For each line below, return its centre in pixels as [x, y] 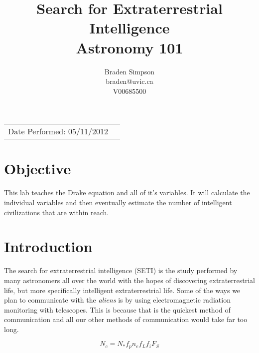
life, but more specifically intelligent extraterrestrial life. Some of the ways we [122, 290]
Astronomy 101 [129, 47]
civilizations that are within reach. [57, 212]
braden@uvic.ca [129, 81]
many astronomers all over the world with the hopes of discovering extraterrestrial [129, 280]
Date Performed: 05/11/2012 [58, 131]
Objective [38, 169]
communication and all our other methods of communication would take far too [126, 319]
